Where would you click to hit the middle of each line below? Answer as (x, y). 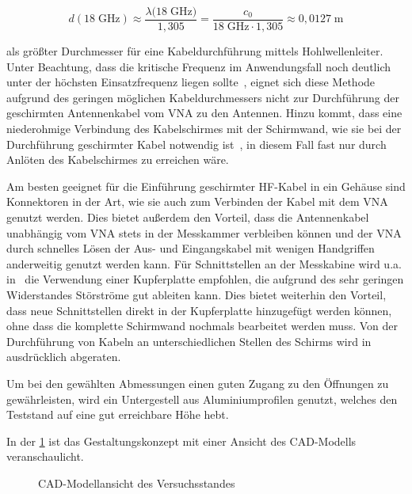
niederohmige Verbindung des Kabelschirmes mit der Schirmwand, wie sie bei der (204, 129)
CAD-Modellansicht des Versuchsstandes (137, 483)
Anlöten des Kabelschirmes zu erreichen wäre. (118, 160)
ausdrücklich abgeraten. (64, 357)
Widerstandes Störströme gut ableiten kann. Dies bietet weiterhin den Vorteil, (196, 294)
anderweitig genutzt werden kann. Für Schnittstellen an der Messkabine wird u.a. (204, 263)
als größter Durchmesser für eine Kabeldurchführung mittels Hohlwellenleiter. (195, 51)
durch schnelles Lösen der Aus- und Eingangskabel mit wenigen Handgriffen (191, 248)
